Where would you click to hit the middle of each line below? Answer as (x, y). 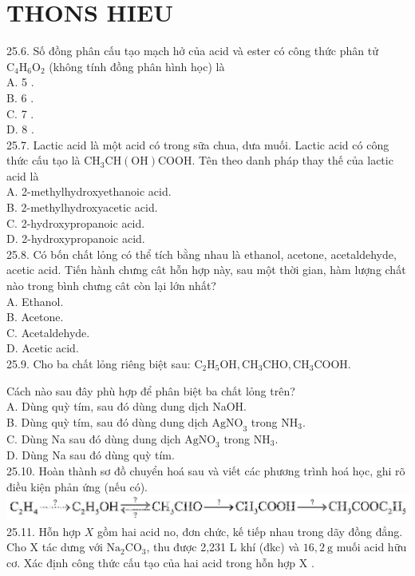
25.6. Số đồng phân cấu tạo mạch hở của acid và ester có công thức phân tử (192, 51)
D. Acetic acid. (43, 348)
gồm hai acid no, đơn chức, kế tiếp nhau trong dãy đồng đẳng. (250, 531)
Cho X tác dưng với (55, 547)
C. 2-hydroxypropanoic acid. (76, 222)
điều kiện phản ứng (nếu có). (77, 486)
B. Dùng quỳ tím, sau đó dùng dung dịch (107, 421)
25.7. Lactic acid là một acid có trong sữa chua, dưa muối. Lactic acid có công (198, 144)
